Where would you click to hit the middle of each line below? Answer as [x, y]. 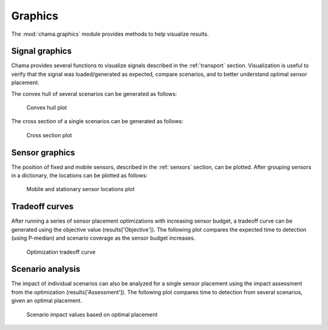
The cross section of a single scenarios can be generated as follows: [97, 121]
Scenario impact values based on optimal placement [92, 314]
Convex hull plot [46, 108]
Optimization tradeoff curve [61, 252]
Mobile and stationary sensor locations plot [80, 189]
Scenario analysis [46, 269]
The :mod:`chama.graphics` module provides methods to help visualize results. [110, 34]
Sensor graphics [43, 153]
